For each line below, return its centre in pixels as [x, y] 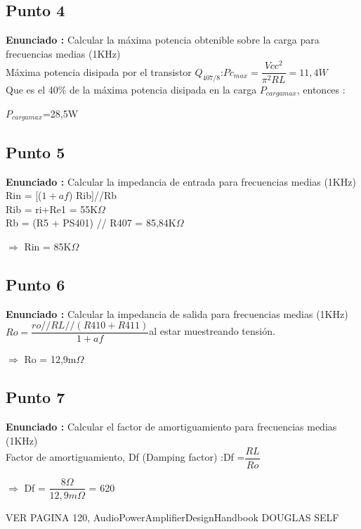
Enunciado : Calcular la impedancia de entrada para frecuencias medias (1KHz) [181, 181]
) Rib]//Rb [93, 195]
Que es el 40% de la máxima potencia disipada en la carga [131, 89]
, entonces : [321, 89]
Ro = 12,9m [50, 359]
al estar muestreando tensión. [212, 331]
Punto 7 [35, 397]
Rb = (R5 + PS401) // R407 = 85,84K [91, 223]
